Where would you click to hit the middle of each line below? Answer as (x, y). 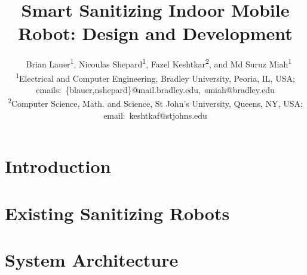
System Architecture (92, 259)
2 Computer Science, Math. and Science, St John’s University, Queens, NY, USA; (155, 103)
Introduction (58, 166)
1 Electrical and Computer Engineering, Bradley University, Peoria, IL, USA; (155, 77)
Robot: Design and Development (155, 33)
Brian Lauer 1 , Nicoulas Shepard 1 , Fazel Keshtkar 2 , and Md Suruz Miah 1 (159, 63)
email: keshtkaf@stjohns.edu (155, 115)
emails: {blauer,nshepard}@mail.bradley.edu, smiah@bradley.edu (155, 89)
